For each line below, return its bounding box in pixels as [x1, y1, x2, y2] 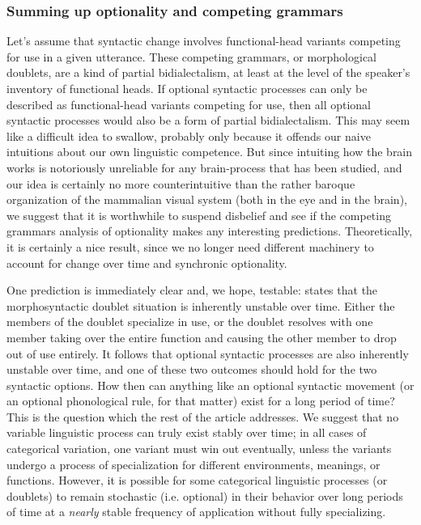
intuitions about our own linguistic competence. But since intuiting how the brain [6, 143, 413, 160]
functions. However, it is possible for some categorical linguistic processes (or [6, 472, 388, 489]
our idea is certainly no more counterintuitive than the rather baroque [6, 175, 355, 192]
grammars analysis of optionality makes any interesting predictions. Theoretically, [6, 222, 413, 239]
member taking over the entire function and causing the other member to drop [6, 328, 397, 345]
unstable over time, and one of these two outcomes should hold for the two [6, 361, 377, 378]
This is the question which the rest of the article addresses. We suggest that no [6, 408, 399, 425]
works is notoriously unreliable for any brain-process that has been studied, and [6, 159, 402, 176]
